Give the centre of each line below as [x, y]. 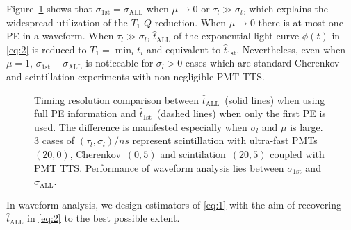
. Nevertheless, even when [291, 49]
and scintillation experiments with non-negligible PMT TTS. [136, 76]
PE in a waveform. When [60, 36]
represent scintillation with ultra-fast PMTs [225, 140]
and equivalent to [183, 49]
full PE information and [85, 113]
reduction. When [190, 22]
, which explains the [285, 8]
